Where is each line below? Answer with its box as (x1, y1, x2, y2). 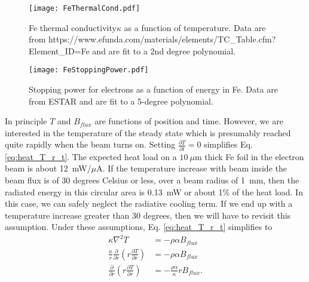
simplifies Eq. (204, 138, 253, 151)
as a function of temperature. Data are (124, 21, 266, 33)
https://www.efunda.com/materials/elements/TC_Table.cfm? (48, 33, 276, 45)
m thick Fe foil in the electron (195, 150, 304, 163)
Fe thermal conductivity (29, 21, 117, 33)
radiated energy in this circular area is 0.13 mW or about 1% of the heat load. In (5, 185, 303, 198)
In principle (5, 115, 47, 127)
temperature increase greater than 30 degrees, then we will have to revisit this (5, 209, 291, 221)
